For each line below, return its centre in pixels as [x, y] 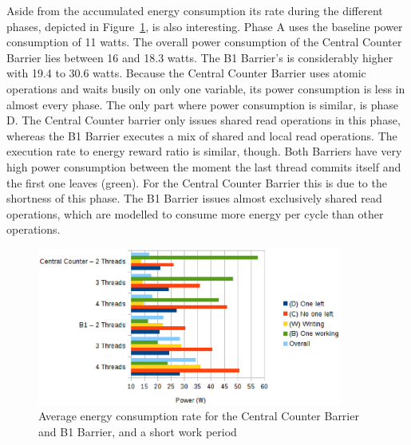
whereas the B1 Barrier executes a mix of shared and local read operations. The [202, 135]
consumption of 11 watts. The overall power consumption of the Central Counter [204, 42]
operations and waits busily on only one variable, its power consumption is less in [206, 88]
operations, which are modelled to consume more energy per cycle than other [195, 213]
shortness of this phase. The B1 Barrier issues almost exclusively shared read [194, 198]
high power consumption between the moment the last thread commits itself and [204, 166]
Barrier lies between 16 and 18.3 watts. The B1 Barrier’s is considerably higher [200, 57]
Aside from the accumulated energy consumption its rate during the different [195, 10]
